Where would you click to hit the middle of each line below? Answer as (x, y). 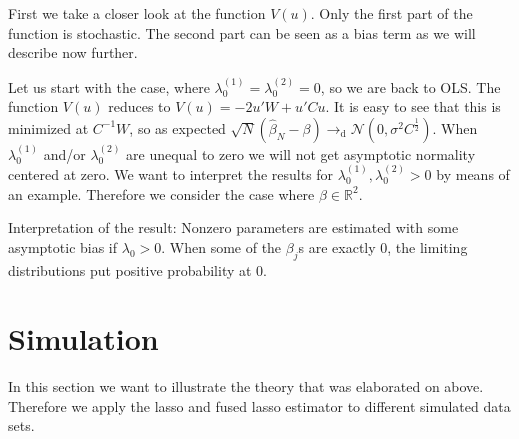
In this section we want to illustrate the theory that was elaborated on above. (246, 386)
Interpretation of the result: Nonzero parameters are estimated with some (233, 227)
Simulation (83, 338)
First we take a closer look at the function (137, 13)
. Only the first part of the (391, 13)
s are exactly (337, 246)
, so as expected (177, 127)
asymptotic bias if (63, 246)
